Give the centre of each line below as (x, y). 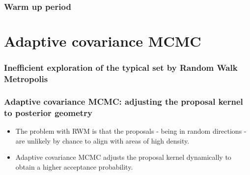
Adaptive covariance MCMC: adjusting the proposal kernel (124, 101)
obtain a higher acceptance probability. (74, 166)
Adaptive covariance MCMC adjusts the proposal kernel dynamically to (123, 157)
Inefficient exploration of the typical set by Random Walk (121, 68)
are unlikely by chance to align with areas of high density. (102, 140)
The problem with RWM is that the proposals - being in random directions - (131, 131)
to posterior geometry (48, 112)
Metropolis (26, 79)
